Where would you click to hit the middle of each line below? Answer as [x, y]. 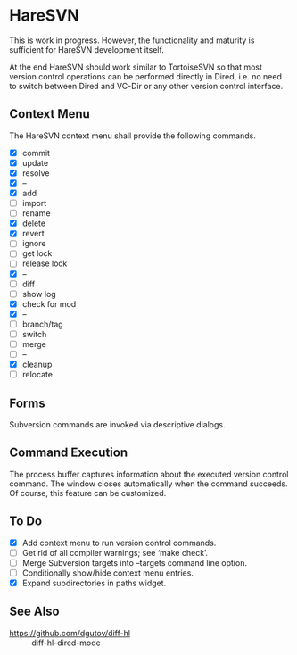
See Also [34, 612]
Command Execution [69, 453]
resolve [36, 173]
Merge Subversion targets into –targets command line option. [135, 562]
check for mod [49, 303]
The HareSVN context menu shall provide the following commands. [132, 136]
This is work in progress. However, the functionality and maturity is [132, 40]
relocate [37, 375]
